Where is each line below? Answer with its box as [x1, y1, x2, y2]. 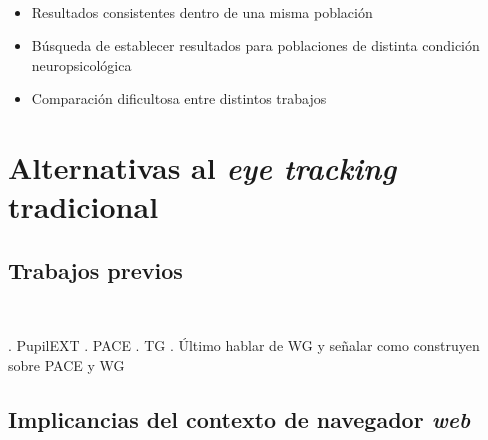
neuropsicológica [31, 54, 132, 75]
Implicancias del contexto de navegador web [8, 403, 471, 434]
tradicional [8, 186, 159, 227]
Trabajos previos [8, 254, 183, 285]
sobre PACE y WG [8, 354, 125, 375]
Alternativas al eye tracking [8, 147, 397, 189]
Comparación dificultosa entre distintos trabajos [31, 88, 327, 109]
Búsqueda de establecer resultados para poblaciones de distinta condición [31, 35, 480, 56]
